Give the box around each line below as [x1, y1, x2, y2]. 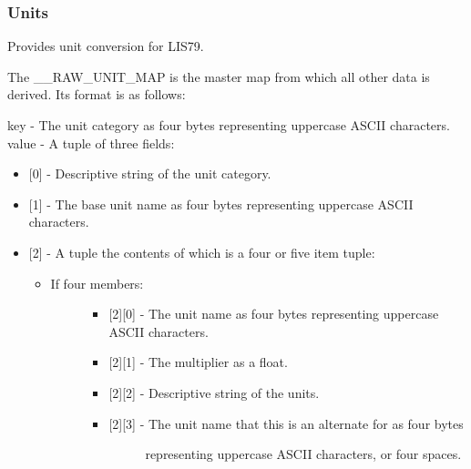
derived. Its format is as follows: [7, 85, 186, 104]
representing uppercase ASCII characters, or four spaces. [145, 444, 462, 464]
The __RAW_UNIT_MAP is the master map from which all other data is [7, 66, 430, 86]
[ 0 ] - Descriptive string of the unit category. [28, 164, 271, 183]
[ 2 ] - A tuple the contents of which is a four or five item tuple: [28, 242, 375, 261]
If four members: [50, 273, 144, 292]
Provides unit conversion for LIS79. [7, 36, 204, 56]
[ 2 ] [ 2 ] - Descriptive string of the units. [108, 382, 320, 402]
